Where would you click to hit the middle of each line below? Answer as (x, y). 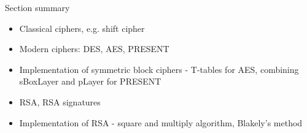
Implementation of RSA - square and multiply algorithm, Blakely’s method (161, 122)
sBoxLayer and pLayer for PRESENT (90, 81)
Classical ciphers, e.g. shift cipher (82, 28)
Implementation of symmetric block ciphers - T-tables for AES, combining (159, 69)
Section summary (37, 7)
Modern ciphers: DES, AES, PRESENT (94, 49)
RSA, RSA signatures (60, 101)
